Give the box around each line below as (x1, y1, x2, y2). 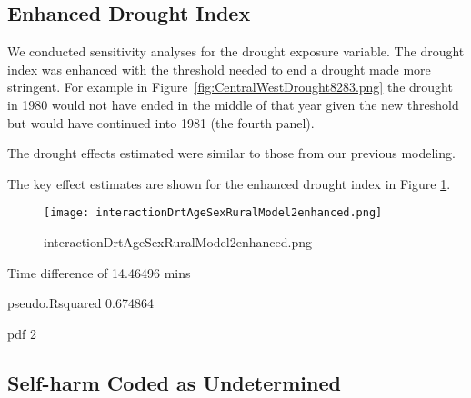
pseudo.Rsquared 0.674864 (7, 294, 155, 313)
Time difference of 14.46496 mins (7, 263, 191, 282)
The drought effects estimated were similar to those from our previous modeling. (7, 144, 456, 163)
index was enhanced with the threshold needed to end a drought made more (7, 59, 431, 78)
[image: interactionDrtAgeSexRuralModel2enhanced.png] (44, 206, 383, 220)
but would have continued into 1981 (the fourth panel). (7, 113, 315, 132)
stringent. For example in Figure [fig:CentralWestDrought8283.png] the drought (7, 77, 453, 96)
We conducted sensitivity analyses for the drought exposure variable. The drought (7, 42, 465, 61)
